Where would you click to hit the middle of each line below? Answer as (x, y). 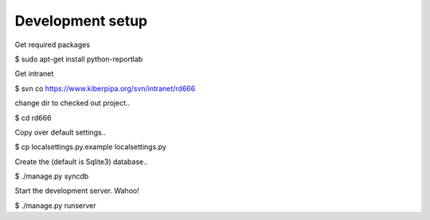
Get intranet (34, 74)
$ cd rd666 (33, 118)
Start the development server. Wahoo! (77, 191)
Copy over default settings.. (61, 132)
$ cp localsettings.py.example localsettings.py (90, 147)
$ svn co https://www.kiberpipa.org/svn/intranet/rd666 (105, 88)
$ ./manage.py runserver (56, 205)
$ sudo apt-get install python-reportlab (79, 59)
